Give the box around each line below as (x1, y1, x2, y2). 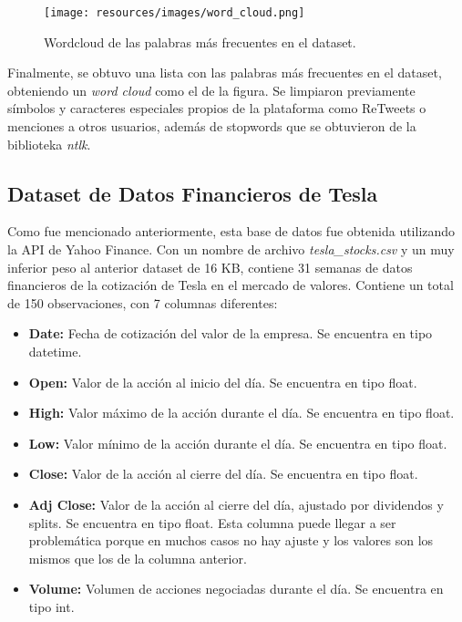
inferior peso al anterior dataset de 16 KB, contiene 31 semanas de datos (7, 257, 413, 276)
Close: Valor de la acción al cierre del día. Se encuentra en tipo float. (28, 464, 418, 483)
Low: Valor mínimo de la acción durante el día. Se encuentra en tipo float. (28, 433, 447, 452)
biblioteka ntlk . (7, 134, 91, 153)
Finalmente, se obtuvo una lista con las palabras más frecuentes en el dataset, (7, 63, 442, 82)
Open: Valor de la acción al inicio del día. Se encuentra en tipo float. (28, 372, 417, 391)
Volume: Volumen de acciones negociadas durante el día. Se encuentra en (28, 579, 444, 598)
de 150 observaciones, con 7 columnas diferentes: (7, 293, 278, 312)
